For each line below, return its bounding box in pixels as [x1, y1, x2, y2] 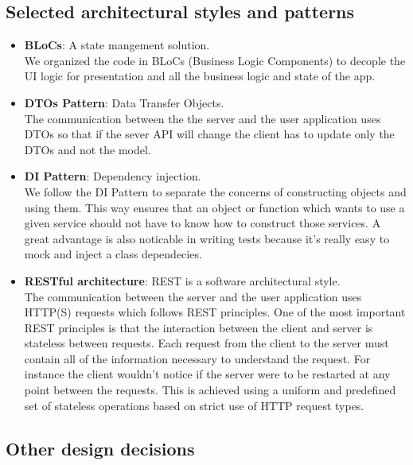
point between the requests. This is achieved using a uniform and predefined [24, 382, 396, 398]
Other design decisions [6, 436, 195, 460]
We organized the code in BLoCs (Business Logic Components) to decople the [24, 52, 406, 68]
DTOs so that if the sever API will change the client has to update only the [24, 126, 395, 142]
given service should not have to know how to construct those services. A [24, 215, 381, 231]
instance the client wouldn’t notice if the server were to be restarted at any [24, 366, 391, 382]
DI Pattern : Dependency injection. [24, 168, 201, 184]
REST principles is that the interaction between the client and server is [24, 319, 373, 335]
